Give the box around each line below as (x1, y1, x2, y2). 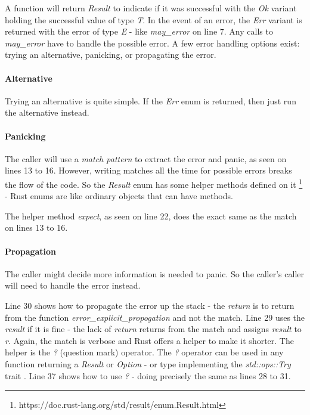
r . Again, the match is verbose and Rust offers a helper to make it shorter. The (5, 334, 294, 346)
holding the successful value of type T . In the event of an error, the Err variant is (5, 13, 302, 26)
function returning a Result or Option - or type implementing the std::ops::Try (5, 357, 291, 370)
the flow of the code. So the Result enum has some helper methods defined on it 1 (5, 176, 303, 190)
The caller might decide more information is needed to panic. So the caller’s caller (5, 267, 304, 280)
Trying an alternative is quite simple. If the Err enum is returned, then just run (5, 94, 296, 107)
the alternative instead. (5, 106, 89, 119)
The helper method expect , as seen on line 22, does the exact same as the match (5, 209, 297, 222)
